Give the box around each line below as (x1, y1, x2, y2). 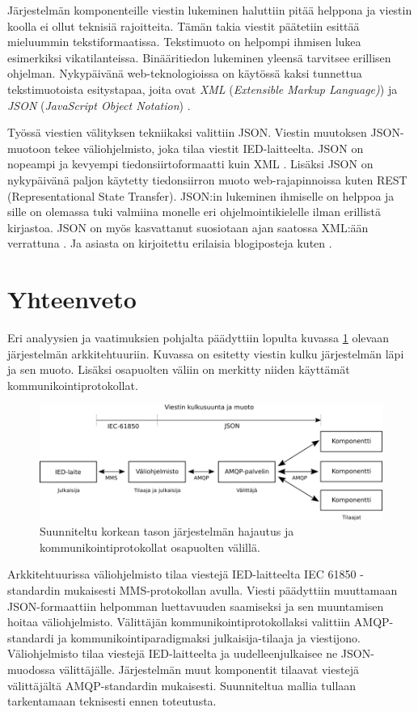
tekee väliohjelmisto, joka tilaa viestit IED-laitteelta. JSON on (54, 139, 364, 156)
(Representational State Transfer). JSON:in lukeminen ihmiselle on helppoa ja (7, 187, 395, 204)
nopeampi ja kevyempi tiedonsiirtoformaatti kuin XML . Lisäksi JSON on (7, 155, 374, 172)
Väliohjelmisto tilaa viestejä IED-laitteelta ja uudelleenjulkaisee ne (7, 645, 338, 662)
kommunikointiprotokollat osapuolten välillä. (40, 538, 260, 555)
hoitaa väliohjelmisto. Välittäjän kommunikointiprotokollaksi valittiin (7, 613, 351, 630)
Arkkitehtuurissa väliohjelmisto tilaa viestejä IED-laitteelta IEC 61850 (7, 566, 357, 583)
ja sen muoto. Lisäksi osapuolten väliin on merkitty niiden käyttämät (7, 361, 350, 378)
